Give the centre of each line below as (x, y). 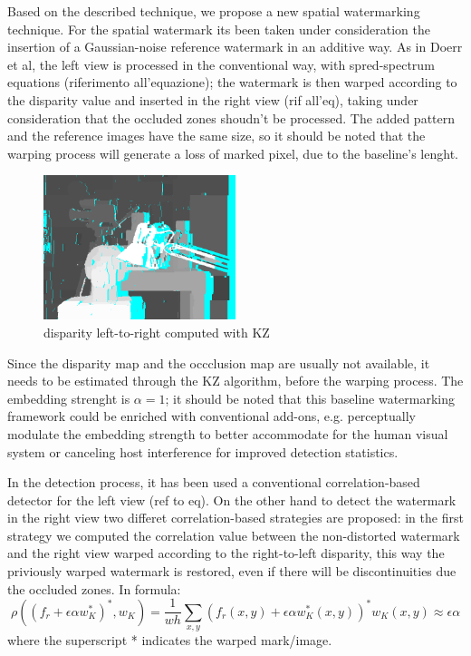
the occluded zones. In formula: (94, 588)
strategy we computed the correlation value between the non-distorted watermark (234, 535)
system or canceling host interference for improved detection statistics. (203, 451)
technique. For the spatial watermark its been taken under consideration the (219, 29)
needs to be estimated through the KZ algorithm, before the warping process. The (235, 381)
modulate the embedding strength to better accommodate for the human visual (228, 433)
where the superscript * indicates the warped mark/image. (170, 640)
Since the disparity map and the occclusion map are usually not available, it (219, 362)
